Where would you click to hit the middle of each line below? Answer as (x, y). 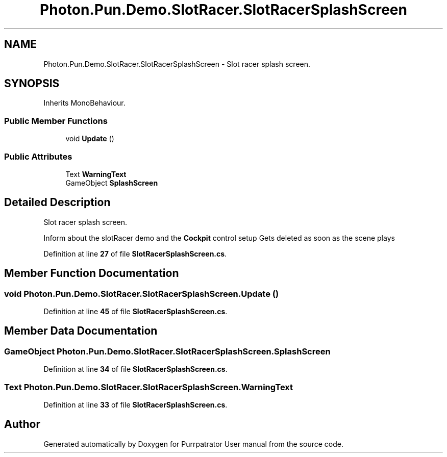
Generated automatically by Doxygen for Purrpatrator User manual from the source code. (193, 444)
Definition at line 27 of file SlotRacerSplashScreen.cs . (135, 253)
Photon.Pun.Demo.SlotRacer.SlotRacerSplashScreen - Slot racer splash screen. (177, 64)
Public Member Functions (56, 121)
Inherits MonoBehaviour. (84, 103)
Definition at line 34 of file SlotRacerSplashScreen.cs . (135, 369)
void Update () (90, 139)
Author (22, 424)
